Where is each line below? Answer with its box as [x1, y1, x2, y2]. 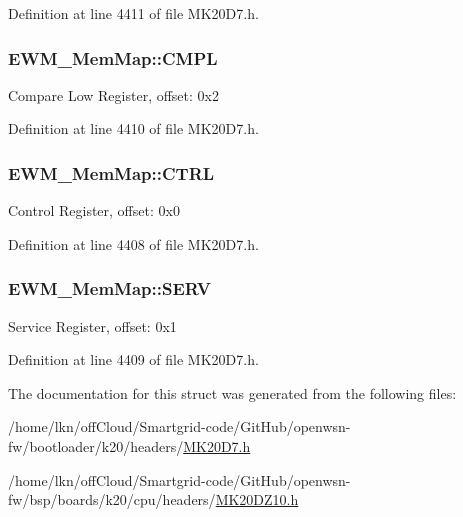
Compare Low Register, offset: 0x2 [8, 84, 219, 105]
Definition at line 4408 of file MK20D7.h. [8, 233, 259, 254]
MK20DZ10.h [215, 489, 299, 510]
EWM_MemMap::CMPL [8, 45, 218, 70]
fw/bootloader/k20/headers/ [8, 436, 184, 456]
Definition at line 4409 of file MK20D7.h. [8, 349, 259, 370]
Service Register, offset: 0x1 [8, 315, 177, 336]
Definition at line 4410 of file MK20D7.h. [8, 118, 259, 139]
